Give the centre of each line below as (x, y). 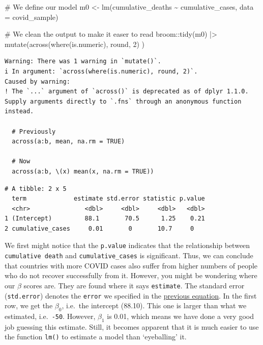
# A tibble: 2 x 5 (36, 189)
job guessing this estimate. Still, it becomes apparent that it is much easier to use (132, 326)
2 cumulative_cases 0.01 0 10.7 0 (99, 228)
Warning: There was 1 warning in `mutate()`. (83, 61)
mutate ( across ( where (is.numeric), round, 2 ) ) (75, 44)
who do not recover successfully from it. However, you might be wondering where (131, 275)
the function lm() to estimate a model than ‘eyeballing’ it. (96, 337)
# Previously (34, 131)
